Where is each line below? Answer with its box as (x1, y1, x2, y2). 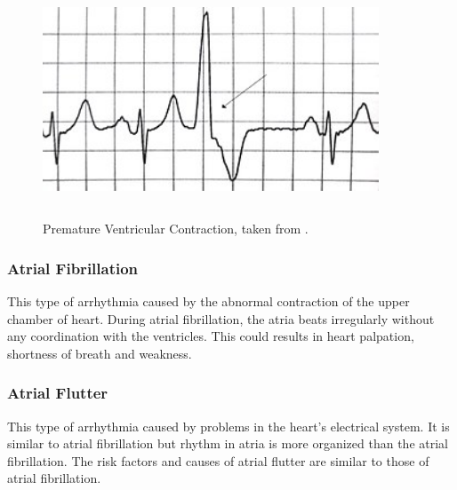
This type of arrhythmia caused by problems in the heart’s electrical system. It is (7, 416, 450, 435)
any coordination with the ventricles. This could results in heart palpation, (7, 327, 414, 345)
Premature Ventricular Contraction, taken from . (43, 219, 309, 238)
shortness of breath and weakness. (7, 344, 192, 362)
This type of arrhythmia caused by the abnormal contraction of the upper (7, 291, 410, 310)
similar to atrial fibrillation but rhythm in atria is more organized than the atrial (7, 434, 448, 453)
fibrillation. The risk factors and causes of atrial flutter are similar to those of (7, 451, 429, 470)
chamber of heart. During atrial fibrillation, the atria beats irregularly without (7, 309, 435, 328)
